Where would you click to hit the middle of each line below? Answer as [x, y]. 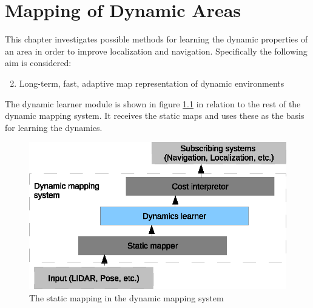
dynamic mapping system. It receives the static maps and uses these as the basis [155, 115]
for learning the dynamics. [54, 127]
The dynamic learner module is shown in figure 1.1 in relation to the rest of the [153, 103]
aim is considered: [38, 63]
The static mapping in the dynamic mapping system [126, 297]
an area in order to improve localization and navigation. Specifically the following [156, 51]
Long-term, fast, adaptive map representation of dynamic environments [152, 83]
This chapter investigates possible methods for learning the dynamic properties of [156, 39]
